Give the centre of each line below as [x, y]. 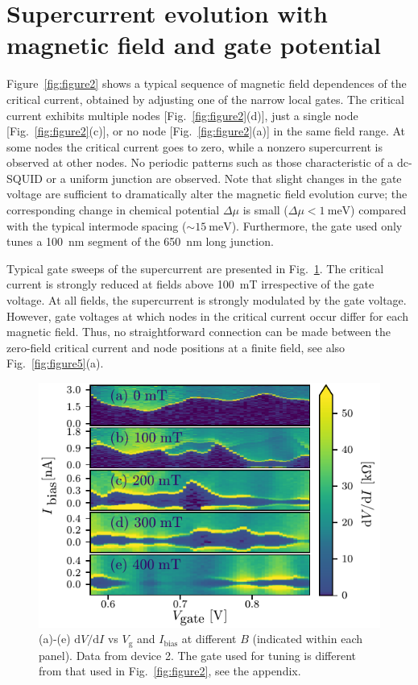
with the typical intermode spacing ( [97, 225]
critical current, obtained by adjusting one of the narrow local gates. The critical [205, 99]
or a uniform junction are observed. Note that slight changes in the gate [224, 178]
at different [209, 639]
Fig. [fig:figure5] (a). [55, 363]
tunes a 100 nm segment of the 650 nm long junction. [140, 241]
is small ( [265, 210]
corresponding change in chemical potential [113, 210]
